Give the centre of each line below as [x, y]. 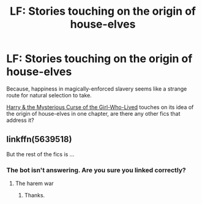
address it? [21, 120]
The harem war [34, 183]
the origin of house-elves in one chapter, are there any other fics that [93, 113]
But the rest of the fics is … [40, 154]
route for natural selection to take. [49, 95]
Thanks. [35, 195]
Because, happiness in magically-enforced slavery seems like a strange [97, 89]
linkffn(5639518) [39, 139]
